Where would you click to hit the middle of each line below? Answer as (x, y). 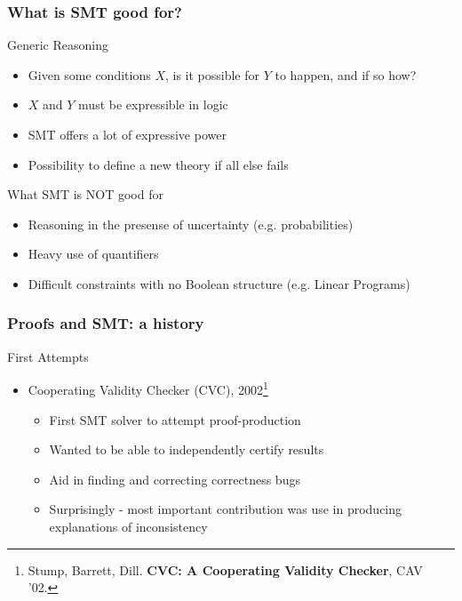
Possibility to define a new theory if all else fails (158, 164)
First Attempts (48, 356)
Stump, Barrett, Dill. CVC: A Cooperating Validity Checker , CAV (225, 569)
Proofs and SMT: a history (106, 323)
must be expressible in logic (153, 104)
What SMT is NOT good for (85, 194)
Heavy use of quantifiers (93, 254)
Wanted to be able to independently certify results (187, 449)
